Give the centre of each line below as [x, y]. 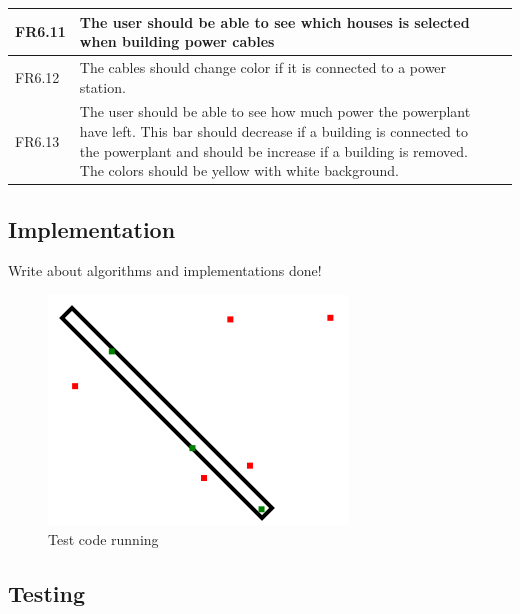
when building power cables [177, 41]
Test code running [103, 538]
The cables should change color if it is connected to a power [263, 66]
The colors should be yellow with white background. [239, 170]
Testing [46, 592]
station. [102, 86]
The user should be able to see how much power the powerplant [275, 111]
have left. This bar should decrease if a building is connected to [273, 130]
